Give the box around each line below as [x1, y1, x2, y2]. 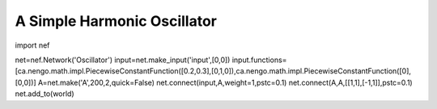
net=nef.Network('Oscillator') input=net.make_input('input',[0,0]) [15, 55, 231, 65]
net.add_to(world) [15, 89, 74, 99]
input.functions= [231, 55, 287, 65]
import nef [15, 40, 50, 50]
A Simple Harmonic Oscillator [15, 12, 218, 30]
